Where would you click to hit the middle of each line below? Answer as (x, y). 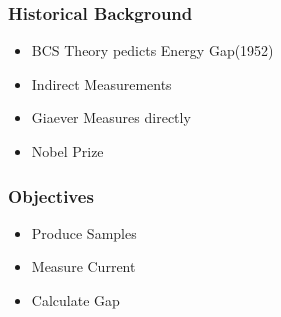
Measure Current (83, 266)
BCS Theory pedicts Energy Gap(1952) (152, 50)
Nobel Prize (67, 151)
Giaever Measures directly (111, 117)
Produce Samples (84, 232)
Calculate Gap (75, 300)
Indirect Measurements (101, 83)
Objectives (51, 195)
